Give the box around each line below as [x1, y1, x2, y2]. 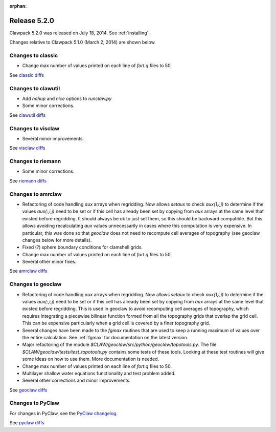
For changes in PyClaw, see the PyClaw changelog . [9, 410, 118, 416]
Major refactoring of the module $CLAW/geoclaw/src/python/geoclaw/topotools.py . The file [22, 341, 217, 348]
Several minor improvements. [22, 135, 84, 141]
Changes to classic [9, 52, 58, 59]
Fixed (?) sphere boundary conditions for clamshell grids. [22, 244, 143, 251]
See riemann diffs [9, 177, 47, 184]
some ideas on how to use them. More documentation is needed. [22, 356, 159, 362]
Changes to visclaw [9, 125, 60, 132]
